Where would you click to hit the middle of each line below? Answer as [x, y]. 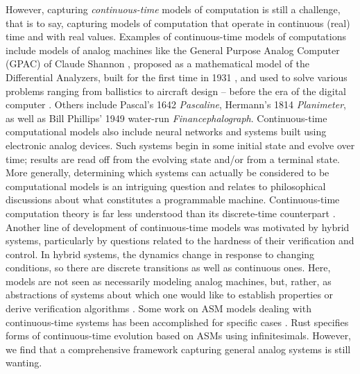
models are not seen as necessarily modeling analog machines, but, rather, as [169, 281]
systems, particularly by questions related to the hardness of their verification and [180, 240]
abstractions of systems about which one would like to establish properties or [170, 295]
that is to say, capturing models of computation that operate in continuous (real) [178, 23]
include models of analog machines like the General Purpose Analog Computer [173, 50]
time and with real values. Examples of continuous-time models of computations [176, 36]
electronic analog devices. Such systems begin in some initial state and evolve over [180, 145]
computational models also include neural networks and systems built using [166, 131]
